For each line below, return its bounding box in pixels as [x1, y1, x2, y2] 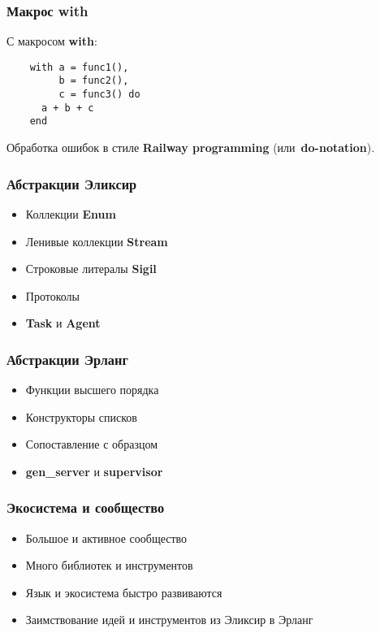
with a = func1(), [29, 61, 129, 73]
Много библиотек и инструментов [25, 557, 193, 574]
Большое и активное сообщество [25, 529, 188, 546]
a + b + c [41, 102, 94, 114]
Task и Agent [25, 314, 101, 332]
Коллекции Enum [25, 205, 116, 222]
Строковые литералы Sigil [25, 260, 157, 277]
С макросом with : [6, 33, 97, 50]
